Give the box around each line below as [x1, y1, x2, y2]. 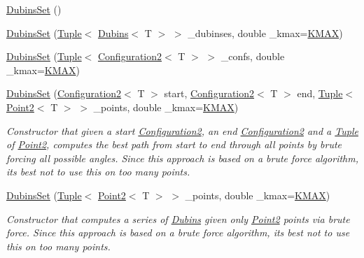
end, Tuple [297, 86, 343, 101]
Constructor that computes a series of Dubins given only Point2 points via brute [6, 211, 350, 226]
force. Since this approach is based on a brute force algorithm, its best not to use [6, 225, 350, 240]
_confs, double [220, 49, 285, 64]
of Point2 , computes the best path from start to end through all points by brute [6, 137, 342, 152]
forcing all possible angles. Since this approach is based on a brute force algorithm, [6, 150, 358, 165]
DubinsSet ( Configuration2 [6, 86, 122, 101]
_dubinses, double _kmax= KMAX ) [188, 25, 343, 40]
